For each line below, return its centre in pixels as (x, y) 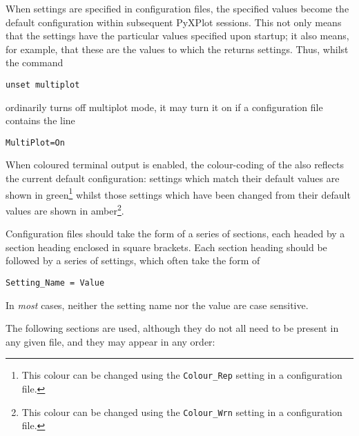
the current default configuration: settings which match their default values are (173, 178)
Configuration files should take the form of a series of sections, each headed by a (175, 234)
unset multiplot (43, 85)
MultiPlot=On (35, 142)
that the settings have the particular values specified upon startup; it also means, (177, 36)
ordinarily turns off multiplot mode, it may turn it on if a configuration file (164, 107)
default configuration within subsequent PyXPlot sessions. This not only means (174, 22)
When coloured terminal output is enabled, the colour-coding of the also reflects (175, 165)
